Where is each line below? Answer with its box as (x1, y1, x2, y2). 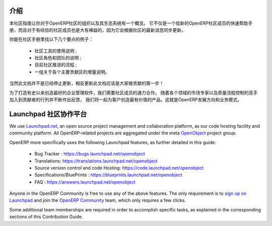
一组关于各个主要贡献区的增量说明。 (34, 68, 110, 75)
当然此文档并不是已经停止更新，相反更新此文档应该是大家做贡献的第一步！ (9, 81, 164, 87)
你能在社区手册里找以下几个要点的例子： (9, 36, 93, 42)
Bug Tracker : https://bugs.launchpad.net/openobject (34, 151, 146, 157)
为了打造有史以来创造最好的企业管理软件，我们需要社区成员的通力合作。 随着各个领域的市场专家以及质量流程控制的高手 (9, 90, 258, 96)
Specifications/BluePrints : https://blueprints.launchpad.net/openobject (34, 172, 182, 178)
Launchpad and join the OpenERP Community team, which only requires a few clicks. (9, 197, 186, 203)
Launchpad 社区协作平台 (9, 110, 87, 118)
